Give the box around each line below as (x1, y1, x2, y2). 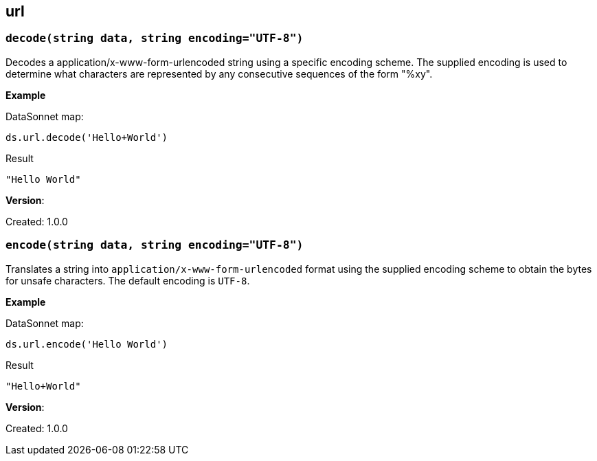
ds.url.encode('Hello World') (5, 338, 168, 350)
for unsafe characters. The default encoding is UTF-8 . (5, 274, 250, 286)
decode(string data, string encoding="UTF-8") (5, 32, 304, 45)
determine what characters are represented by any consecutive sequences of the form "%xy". (5, 67, 433, 80)
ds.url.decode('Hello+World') (5, 131, 168, 143)
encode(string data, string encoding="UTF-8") (5, 238, 304, 252)
